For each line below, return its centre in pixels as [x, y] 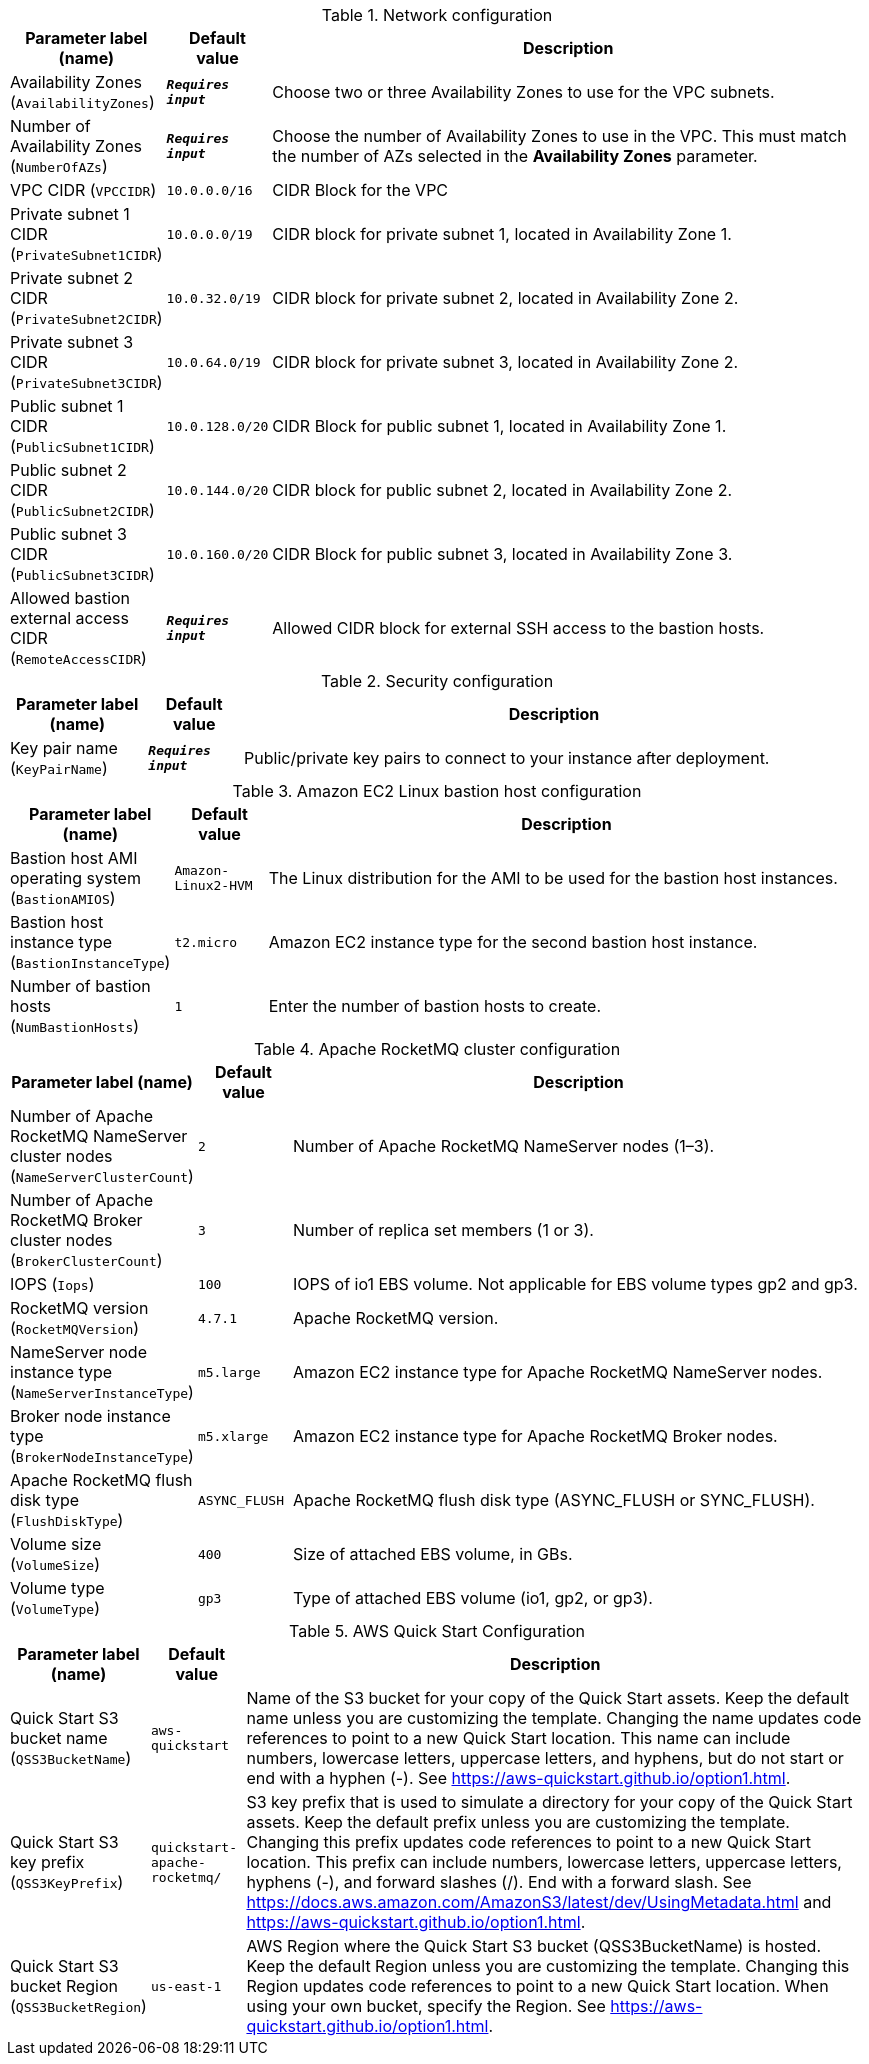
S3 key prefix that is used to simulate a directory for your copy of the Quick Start [549, 1802]
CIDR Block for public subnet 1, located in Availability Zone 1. [499, 426]
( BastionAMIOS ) [63, 898]
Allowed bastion [70, 598]
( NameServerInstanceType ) [102, 1392]
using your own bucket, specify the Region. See [426, 2006]
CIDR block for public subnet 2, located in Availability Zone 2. [502, 490]
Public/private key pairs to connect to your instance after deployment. [507, 758]
